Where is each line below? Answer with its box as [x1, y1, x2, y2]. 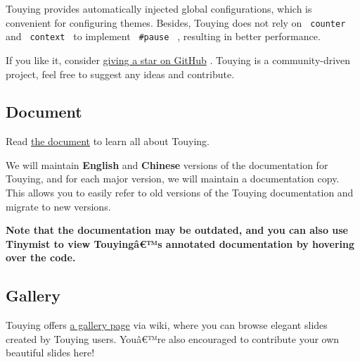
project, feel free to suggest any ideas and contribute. [6, 66, 235, 81]
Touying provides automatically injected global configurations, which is [6, 1, 312, 15]
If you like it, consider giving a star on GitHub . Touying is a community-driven [6, 52, 351, 67]
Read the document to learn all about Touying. [6, 134, 210, 149]
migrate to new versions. [6, 199, 111, 213]
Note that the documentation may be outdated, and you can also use [6, 223, 348, 237]
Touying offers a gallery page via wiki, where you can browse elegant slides [6, 318, 328, 332]
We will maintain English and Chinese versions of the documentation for [6, 157, 328, 172]
